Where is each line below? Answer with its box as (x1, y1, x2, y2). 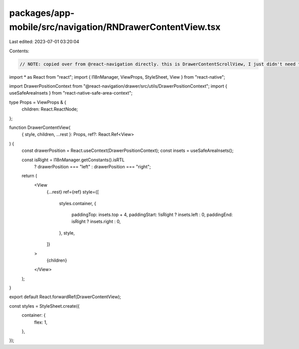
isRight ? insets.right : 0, (71, 219, 121, 225)
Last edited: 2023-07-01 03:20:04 (9, 39, 80, 45)
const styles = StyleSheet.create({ (9, 303, 80, 309)
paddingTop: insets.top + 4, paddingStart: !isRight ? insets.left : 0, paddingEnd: (71, 212, 233, 218)
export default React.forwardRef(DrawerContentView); (9, 294, 122, 300)
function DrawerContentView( (9, 124, 71, 130)
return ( (21, 173, 37, 179)
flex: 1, (34, 319, 47, 325)
